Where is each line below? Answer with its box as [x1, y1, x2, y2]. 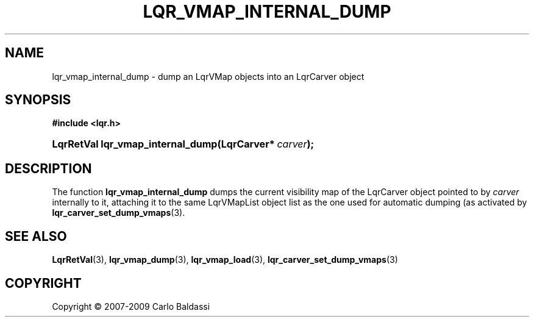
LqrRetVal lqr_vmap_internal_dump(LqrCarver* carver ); [52, 138, 315, 151]
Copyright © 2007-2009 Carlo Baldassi [52, 301, 210, 312]
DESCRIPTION [5, 160, 92, 176]
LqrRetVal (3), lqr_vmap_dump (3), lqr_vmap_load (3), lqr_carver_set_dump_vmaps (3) [52, 254, 398, 265]
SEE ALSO [5, 228, 67, 244]
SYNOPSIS [5, 92, 71, 108]
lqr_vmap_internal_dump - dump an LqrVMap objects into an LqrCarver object [52, 71, 365, 82]
